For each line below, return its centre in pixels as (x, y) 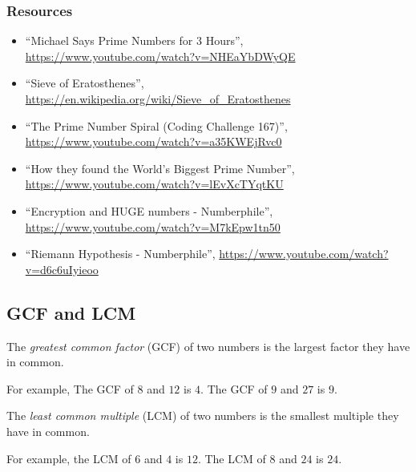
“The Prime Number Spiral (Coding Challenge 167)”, (156, 125)
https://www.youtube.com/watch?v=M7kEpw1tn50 (153, 226)
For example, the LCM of (69, 458)
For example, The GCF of (70, 388)
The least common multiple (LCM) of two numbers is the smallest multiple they (203, 416)
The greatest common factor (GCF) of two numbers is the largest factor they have (208, 346)
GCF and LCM (71, 312)
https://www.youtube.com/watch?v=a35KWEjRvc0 (153, 141)
